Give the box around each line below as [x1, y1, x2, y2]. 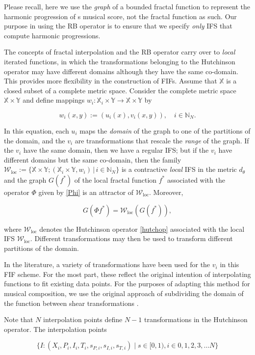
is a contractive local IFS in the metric [121, 164, 237, 174]
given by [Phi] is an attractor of [38, 187, 134, 197]
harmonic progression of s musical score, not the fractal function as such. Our [4, 11, 237, 21]
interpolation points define [43, 314, 123, 325]
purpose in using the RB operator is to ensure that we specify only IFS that [4, 21, 232, 31]
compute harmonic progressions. [4, 30, 101, 40]
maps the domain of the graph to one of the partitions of [79, 125, 251, 136]
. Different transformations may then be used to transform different [30, 233, 233, 244]
